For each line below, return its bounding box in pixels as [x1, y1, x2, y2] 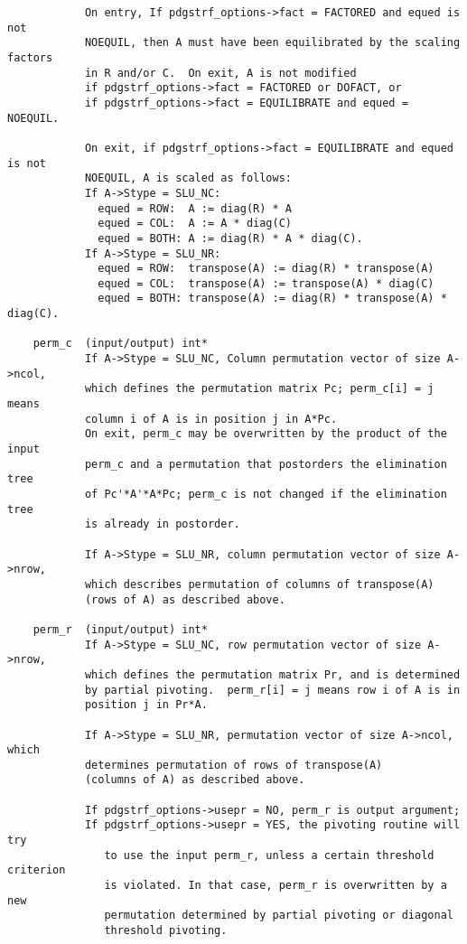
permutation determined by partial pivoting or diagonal [104, 909, 453, 922]
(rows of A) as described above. [84, 593, 285, 606]
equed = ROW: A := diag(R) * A [98, 201, 292, 215]
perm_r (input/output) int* [33, 622, 208, 636]
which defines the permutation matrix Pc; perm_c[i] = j [84, 382, 434, 396]
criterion [7, 864, 66, 877]
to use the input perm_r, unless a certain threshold [104, 848, 434, 862]
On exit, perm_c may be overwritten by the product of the [84, 427, 447, 441]
